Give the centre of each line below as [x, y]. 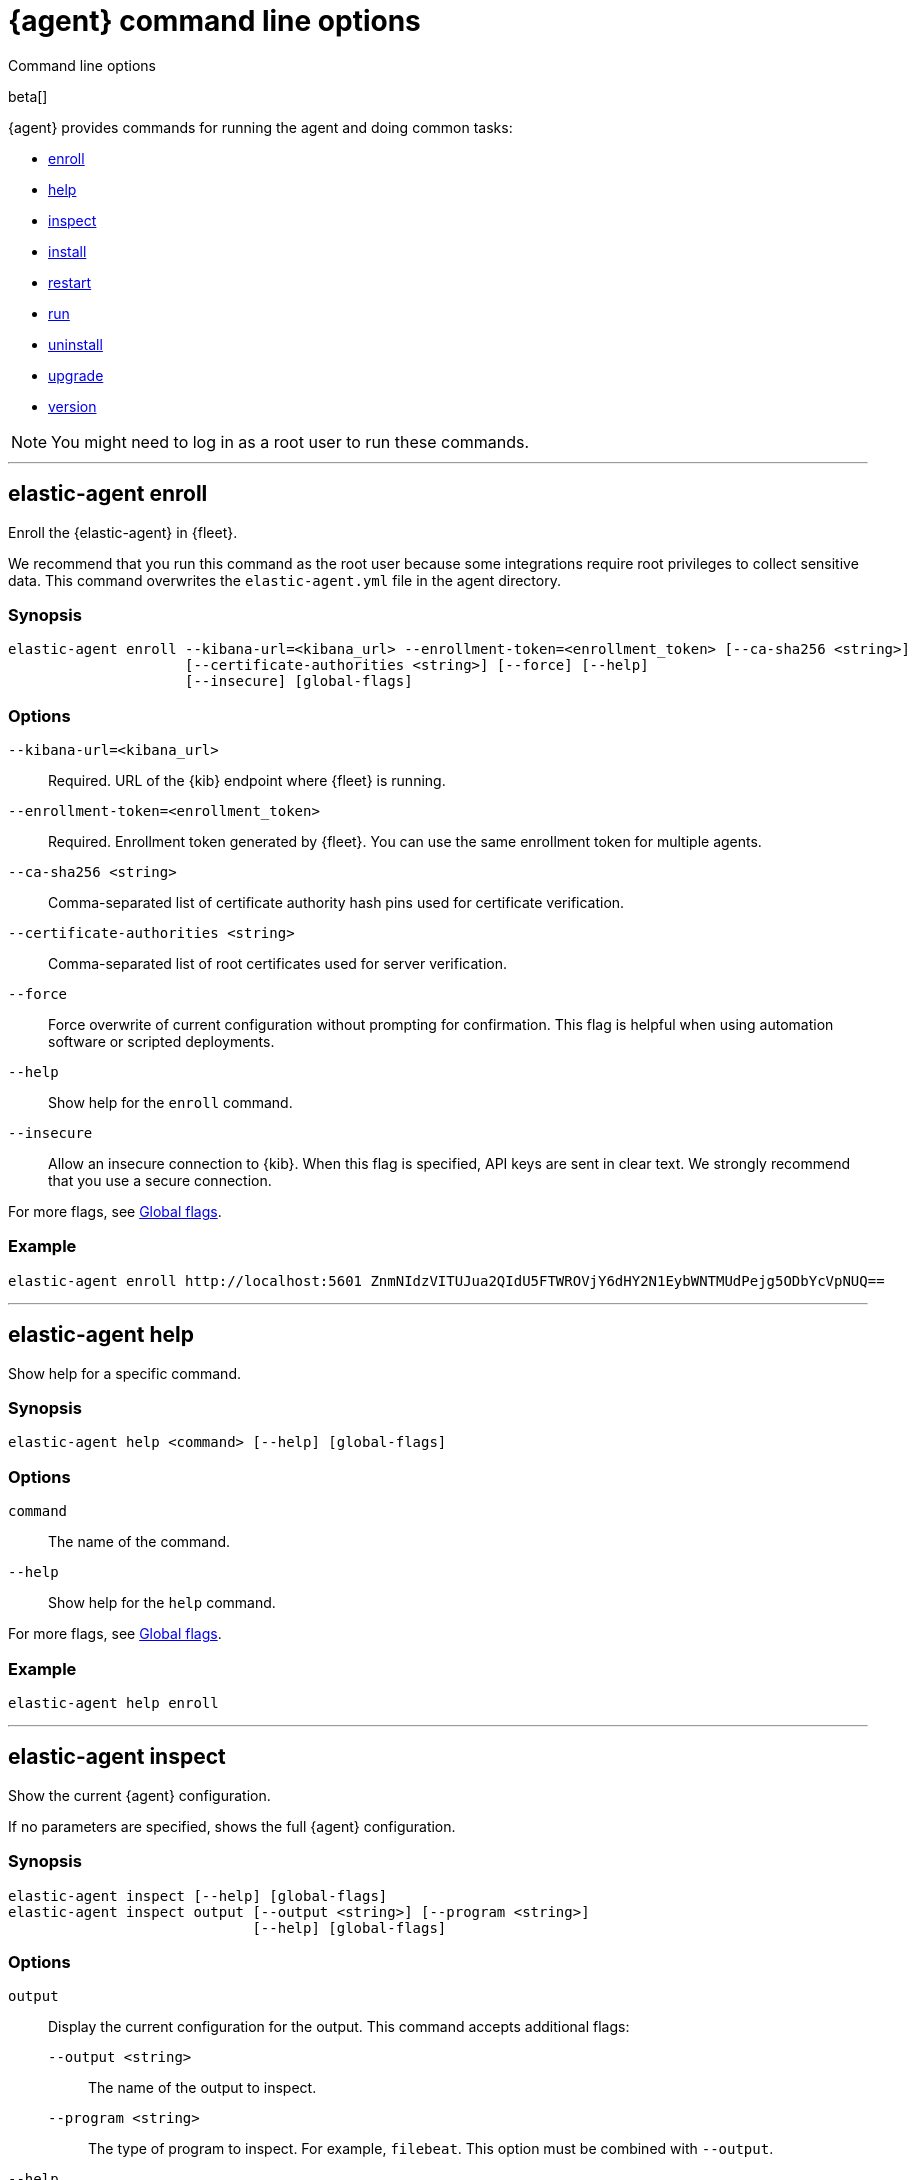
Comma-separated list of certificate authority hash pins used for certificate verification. [336, 903]
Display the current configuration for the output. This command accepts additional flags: [339, 2027]
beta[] [28, 96]
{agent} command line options [214, 21]
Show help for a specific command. [124, 1373]
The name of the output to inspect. [202, 2088]
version [72, 406]
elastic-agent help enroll [113, 1702]
